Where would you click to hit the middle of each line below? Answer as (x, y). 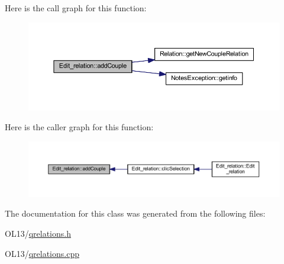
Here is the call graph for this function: (76, 8)
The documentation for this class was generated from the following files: (135, 213)
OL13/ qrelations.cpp (42, 253)
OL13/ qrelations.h (38, 234)
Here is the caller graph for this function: (79, 127)
